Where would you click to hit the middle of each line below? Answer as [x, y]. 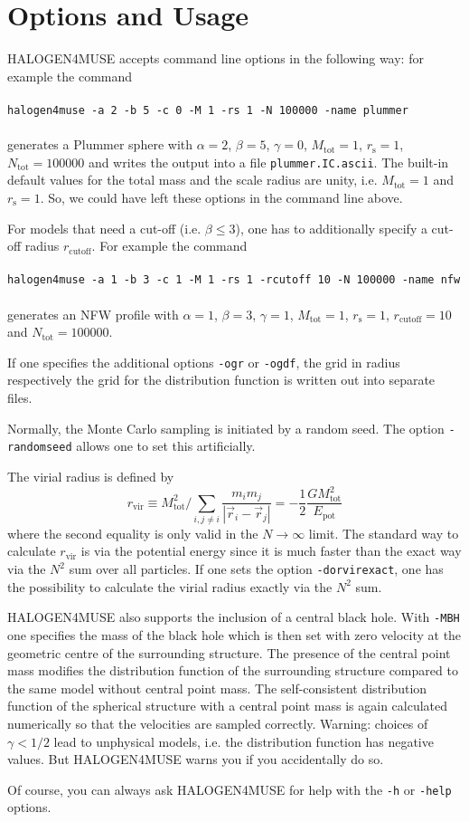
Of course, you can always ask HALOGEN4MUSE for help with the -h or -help [230, 789]
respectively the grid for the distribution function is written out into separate [221, 380]
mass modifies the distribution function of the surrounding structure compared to [233, 670]
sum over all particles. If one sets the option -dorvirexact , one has [256, 569]
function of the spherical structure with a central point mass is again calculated [228, 706]
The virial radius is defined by [91, 476]
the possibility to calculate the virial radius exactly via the [170, 586]
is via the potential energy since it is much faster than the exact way [271, 551]
